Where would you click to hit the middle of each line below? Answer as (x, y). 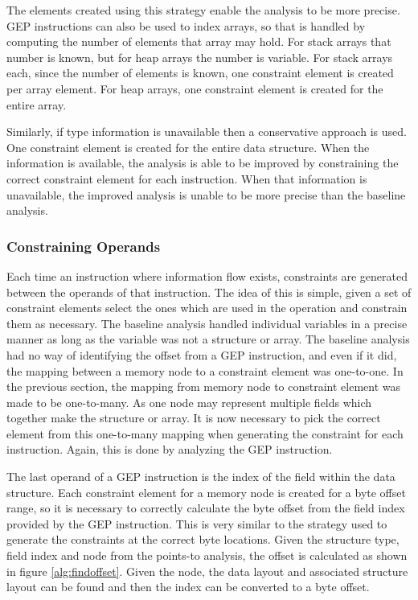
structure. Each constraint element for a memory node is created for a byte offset (206, 492)
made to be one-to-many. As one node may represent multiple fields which (189, 402)
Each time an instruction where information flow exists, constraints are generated (207, 275)
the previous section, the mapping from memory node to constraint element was (204, 386)
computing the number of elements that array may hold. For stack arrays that (199, 41)
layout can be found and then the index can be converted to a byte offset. (188, 587)
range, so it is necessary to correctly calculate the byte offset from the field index (206, 508)
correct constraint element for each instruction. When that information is (187, 178)
